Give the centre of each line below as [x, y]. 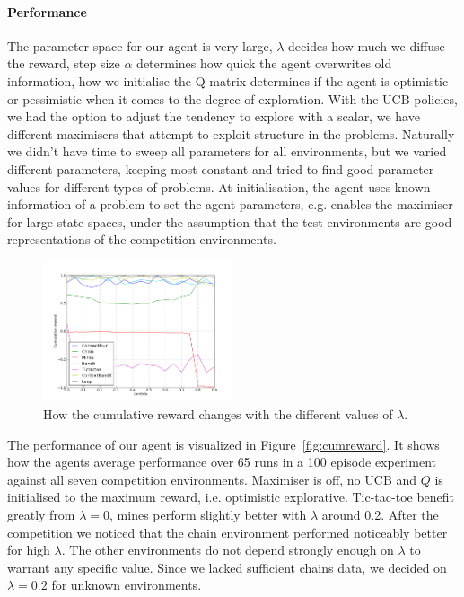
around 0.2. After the [380, 514]
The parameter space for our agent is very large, [140, 45]
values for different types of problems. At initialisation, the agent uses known [219, 186]
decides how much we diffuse [367, 45]
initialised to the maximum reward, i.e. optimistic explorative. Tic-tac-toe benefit [231, 497]
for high [29, 550]
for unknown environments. [127, 585]
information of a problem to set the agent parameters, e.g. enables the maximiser [230, 204]
